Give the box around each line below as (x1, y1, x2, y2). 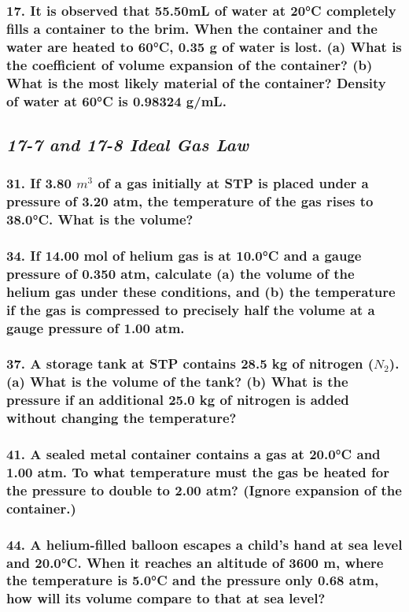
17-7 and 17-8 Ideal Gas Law (6, 132, 249, 156)
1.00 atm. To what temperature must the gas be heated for (6, 462, 389, 481)
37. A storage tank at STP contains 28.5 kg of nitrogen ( (6, 354, 374, 373)
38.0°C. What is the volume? (6, 210, 193, 228)
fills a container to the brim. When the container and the (6, 18, 378, 38)
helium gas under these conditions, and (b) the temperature (6, 281, 396, 301)
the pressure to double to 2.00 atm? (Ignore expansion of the (6, 480, 402, 499)
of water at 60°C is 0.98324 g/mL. (6, 91, 227, 110)
